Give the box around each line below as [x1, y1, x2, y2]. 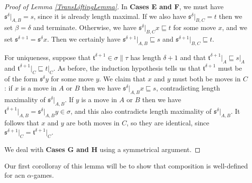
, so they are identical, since [126, 117, 209, 127]
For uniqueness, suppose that [4, 52, 91, 62]
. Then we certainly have [47, 34, 121, 44]
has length [130, 52, 161, 62]
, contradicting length [156, 83, 220, 93]
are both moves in [66, 117, 120, 127]
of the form [4, 73, 38, 83]
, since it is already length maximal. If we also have [33, 11, 186, 21]
